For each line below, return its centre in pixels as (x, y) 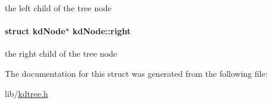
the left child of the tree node (58, 8)
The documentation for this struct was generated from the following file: (136, 73)
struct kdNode (35, 31)
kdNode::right (102, 31)
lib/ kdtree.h (26, 93)
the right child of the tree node (61, 53)
